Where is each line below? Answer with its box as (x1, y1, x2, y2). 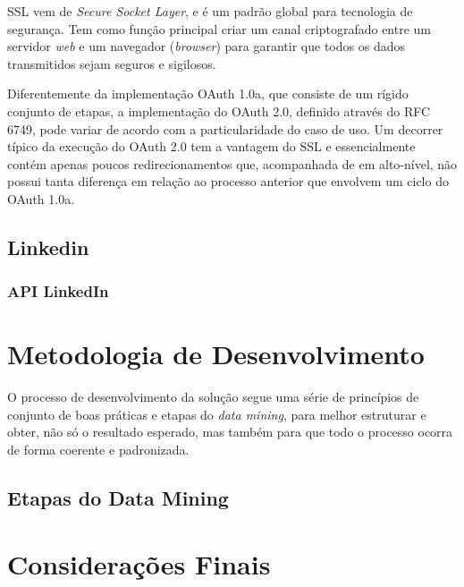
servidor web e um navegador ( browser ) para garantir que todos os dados (7, 37, 405, 55)
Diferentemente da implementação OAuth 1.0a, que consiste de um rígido (7, 84, 409, 103)
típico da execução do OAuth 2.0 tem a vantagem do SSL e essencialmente (7, 137, 416, 156)
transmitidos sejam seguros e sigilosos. (7, 54, 216, 72)
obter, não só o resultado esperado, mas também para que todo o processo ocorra (7, 422, 453, 441)
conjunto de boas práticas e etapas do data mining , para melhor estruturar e (7, 404, 426, 423)
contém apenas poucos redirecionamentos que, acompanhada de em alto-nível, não (7, 154, 458, 173)
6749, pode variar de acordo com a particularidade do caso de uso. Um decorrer (7, 119, 443, 138)
